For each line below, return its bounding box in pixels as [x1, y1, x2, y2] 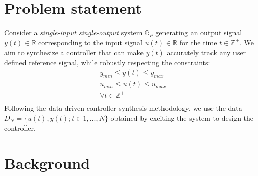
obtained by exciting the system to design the [110, 112, 254, 123]
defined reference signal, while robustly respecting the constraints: [4, 57, 210, 67]
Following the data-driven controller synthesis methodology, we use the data [4, 102, 242, 113]
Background [4, 152, 90, 173]
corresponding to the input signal [38, 37, 143, 47]
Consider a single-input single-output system [4, 27, 143, 38]
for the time [179, 37, 217, 47]
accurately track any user [167, 47, 246, 58]
